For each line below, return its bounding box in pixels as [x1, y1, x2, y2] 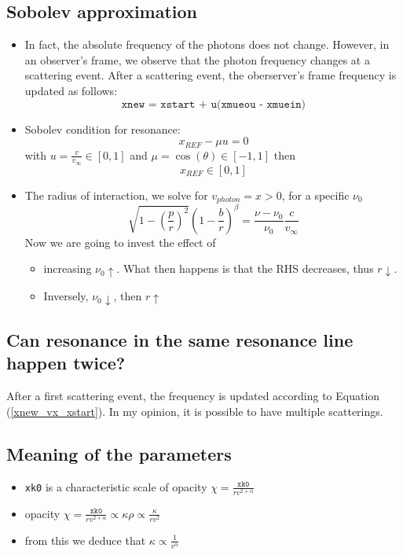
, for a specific [281, 186, 350, 203]
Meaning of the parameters [6, 441, 232, 465]
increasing [43, 260, 92, 277]
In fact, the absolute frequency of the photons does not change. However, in [24, 36, 390, 53]
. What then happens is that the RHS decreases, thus [116, 260, 374, 277]
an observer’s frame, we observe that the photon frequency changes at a [24, 51, 370, 68]
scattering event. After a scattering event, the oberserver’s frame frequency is [24, 67, 397, 83]
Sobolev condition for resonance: [24, 120, 181, 137]
